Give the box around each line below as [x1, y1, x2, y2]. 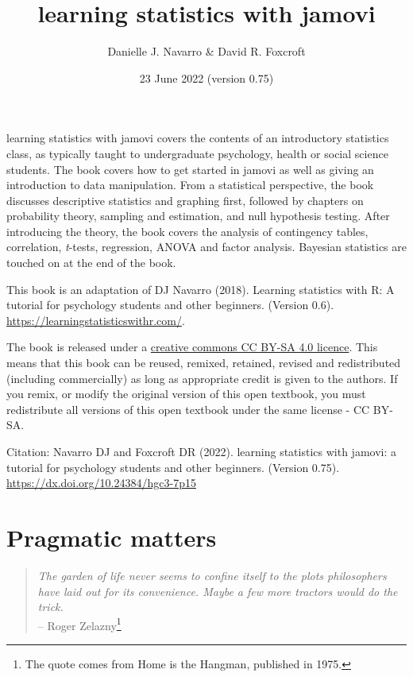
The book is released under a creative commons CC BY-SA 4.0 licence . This [6, 338, 378, 355]
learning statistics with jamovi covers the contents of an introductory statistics [6, 130, 389, 146]
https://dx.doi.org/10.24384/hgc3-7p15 [6, 474, 196, 491]
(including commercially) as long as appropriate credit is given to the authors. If [6, 369, 398, 386]
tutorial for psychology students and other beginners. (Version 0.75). [6, 458, 340, 475]
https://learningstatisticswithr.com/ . [6, 311, 185, 328]
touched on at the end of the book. [6, 254, 176, 271]
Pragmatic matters [6, 520, 217, 553]
